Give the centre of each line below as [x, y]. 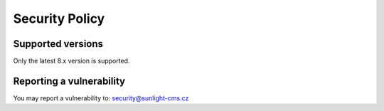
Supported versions [58, 44]
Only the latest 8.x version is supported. [71, 61]
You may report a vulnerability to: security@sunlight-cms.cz [101, 98]
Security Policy [59, 18]
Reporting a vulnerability [69, 81]
